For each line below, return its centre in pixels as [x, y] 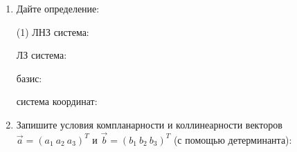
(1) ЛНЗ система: [53, 31]
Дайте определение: [58, 8]
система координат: [57, 101]
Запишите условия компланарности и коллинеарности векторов [149, 124]
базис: [29, 78]
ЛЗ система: [42, 55]
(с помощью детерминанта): [233, 139]
